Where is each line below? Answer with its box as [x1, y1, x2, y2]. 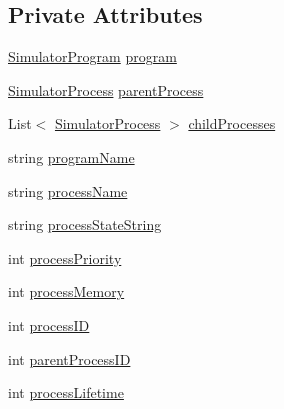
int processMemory [8, 281, 125, 302]
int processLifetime [8, 382, 124, 403]
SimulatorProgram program [8, 46, 177, 67]
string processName [8, 180, 128, 201]
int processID [8, 314, 90, 335]
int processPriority [8, 247, 122, 268]
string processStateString [8, 214, 162, 235]
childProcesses [188, 113, 276, 134]
